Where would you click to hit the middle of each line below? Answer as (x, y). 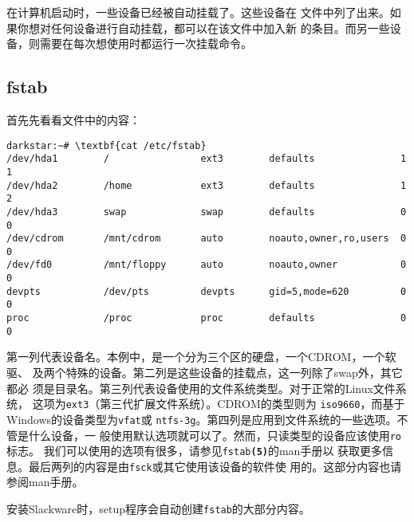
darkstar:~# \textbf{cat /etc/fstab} (106, 145)
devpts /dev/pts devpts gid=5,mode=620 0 (207, 291)
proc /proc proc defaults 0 (207, 318)
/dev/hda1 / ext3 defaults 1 (207, 159)
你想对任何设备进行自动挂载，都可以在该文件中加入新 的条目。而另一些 (203, 27)
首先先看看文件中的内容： (73, 119)
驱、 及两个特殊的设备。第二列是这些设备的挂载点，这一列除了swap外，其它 (205, 373)
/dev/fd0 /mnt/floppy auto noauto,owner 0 (207, 265)
